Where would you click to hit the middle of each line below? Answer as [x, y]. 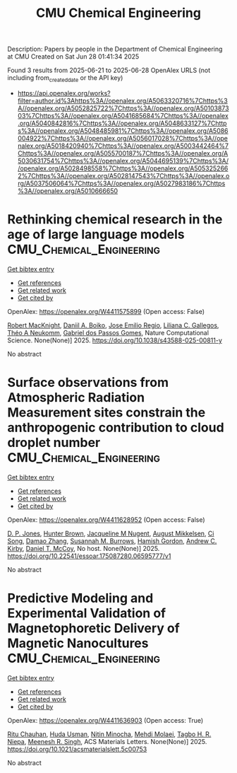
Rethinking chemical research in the [115, 220]
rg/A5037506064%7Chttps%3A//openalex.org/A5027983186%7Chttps [121, 183]
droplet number [54, 443]
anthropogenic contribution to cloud [116, 428]
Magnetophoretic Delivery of [93, 628]
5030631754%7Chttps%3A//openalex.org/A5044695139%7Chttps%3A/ [123, 161]
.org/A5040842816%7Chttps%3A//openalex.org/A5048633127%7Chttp [122, 123]
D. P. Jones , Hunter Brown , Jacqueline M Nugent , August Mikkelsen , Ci [111, 533]
